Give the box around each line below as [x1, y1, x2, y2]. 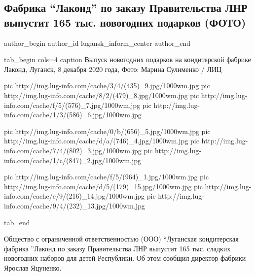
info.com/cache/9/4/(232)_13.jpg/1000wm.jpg [4, 200, 145, 210]
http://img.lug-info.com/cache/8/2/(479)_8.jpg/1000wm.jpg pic [4, 90, 199, 100]
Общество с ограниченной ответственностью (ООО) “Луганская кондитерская [4, 234, 239, 244]
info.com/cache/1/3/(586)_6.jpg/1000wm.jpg [4, 109, 142, 120]
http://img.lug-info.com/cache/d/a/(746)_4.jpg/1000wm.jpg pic [4, 136, 199, 146]
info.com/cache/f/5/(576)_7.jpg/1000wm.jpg [4, 100, 141, 110]
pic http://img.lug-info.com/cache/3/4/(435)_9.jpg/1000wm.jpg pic [4, 80, 210, 91]
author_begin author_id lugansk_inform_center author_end [4, 37, 190, 48]
